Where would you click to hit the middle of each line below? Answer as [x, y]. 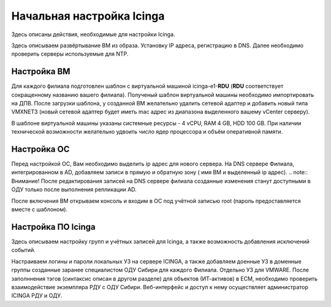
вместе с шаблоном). [39, 210]
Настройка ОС [40, 149]
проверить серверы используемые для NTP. [70, 54]
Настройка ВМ [41, 71]
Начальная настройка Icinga [88, 16]
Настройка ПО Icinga [54, 227]
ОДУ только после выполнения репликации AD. [74, 189]
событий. [24, 250]
